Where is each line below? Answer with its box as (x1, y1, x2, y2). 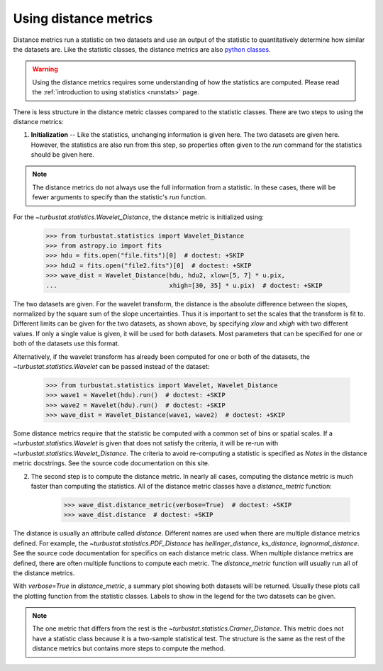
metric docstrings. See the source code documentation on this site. (13, 459, 210, 467)
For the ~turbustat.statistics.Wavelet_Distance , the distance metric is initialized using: (13, 213, 264, 221)
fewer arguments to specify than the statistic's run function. (32, 193, 207, 201)
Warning (32, 65, 58, 74)
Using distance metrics (13, 11, 153, 26)
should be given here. (30, 150, 95, 159)
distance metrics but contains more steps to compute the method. (32, 644, 226, 653)
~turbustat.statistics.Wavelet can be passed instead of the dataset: (13, 362, 210, 370)
